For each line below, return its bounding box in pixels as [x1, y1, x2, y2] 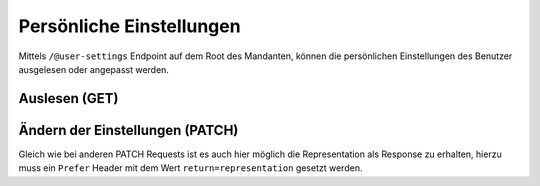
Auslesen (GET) [18, 90, 119, 107]
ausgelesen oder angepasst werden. [18, 63, 170, 75]
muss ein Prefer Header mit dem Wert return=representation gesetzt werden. [18, 162, 363, 174]
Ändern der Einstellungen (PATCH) [18, 121, 239, 139]
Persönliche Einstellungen [18, 15, 241, 37]
